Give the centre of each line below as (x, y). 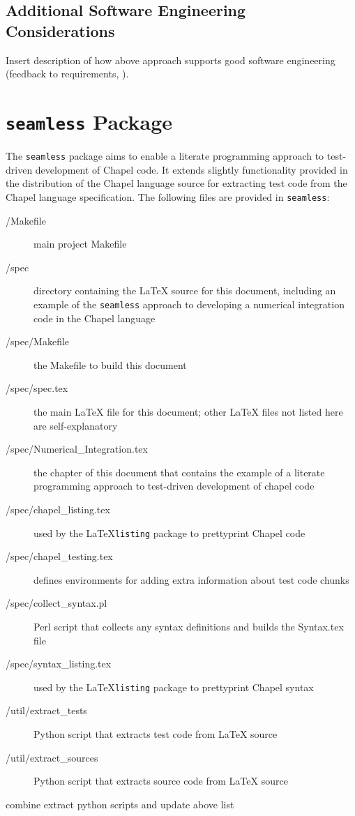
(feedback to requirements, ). (67, 74)
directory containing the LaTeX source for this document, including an (185, 290)
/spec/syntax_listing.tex (59, 664)
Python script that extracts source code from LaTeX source (161, 781)
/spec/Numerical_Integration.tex (77, 449)
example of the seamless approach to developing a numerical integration (189, 304)
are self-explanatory (76, 425)
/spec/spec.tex (37, 388)
